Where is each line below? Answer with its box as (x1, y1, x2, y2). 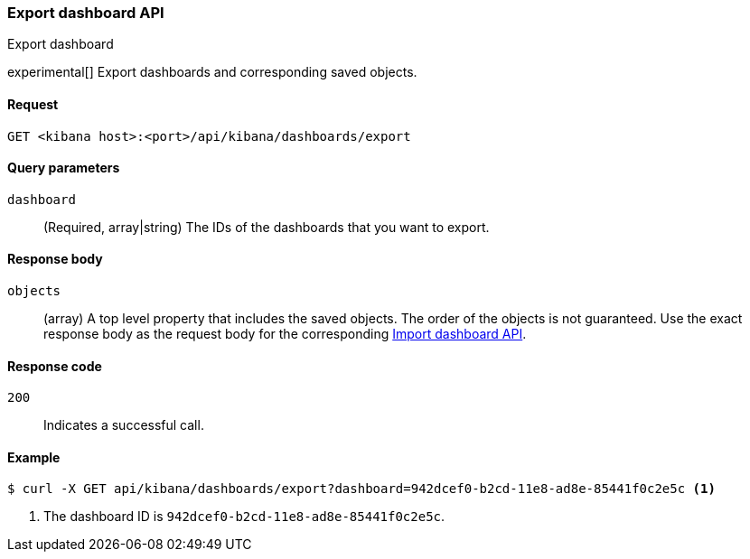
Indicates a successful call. (43, 417, 204, 433)
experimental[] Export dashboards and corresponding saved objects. (7, 64, 417, 80)
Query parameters (7, 160, 120, 176)
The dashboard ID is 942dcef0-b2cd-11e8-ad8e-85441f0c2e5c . (43, 508, 445, 525)
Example (7, 449, 61, 465)
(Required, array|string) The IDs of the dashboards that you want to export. (43, 219, 490, 235)
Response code (7, 358, 102, 374)
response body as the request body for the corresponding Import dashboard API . (43, 326, 527, 342)
